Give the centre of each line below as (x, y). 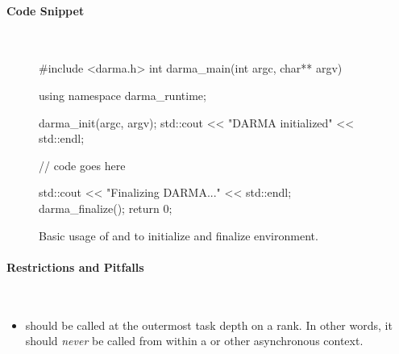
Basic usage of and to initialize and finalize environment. (179, 235)
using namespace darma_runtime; (123, 95)
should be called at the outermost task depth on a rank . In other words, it (209, 325)
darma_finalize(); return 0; (106, 208)
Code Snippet (46, 10)
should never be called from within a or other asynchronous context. (194, 341)
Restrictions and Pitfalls (75, 267)
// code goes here (82, 165)
